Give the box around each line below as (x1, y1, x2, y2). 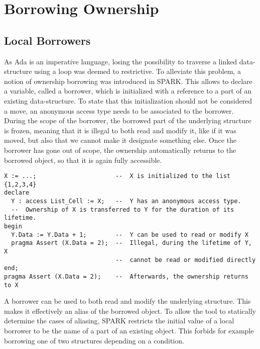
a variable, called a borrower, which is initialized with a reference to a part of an (4, 85, 252, 96)
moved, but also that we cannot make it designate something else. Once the (4, 135, 237, 145)
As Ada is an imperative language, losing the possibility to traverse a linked (4, 56, 237, 66)
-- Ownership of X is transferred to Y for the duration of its (11, 206, 234, 213)
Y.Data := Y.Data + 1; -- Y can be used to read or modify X (11, 231, 248, 238)
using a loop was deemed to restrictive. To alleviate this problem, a (34, 66, 241, 76)
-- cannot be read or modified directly (115, 256, 256, 264)
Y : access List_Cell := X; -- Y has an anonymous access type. (11, 198, 241, 205)
